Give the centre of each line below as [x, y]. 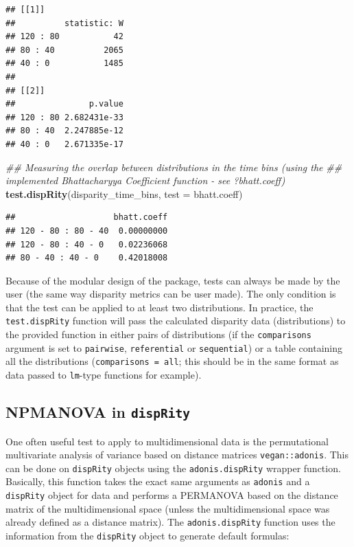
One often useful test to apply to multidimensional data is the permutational [167, 441]
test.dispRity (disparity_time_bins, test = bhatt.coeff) [124, 193]
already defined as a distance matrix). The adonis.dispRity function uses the [170, 522]
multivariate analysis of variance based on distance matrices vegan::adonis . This [177, 455]
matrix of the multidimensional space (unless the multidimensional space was [168, 508]
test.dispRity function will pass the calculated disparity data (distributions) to [176, 321]
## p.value [64, 104]
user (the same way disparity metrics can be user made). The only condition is [171, 294]
